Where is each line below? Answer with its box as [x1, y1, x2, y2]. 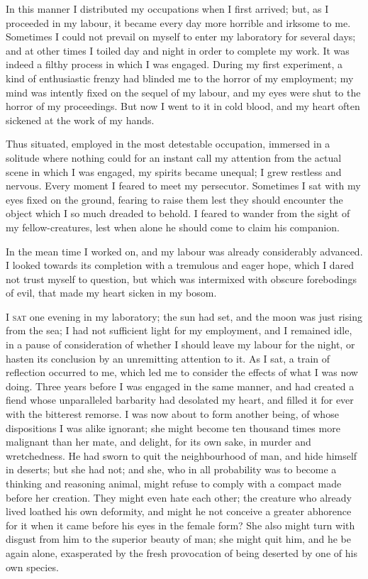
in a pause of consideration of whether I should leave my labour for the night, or [6, 337, 355, 352]
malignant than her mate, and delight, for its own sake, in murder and [6, 434, 311, 449]
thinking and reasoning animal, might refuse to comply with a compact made [6, 476, 342, 490]
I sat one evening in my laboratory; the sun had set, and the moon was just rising [6, 309, 362, 324]
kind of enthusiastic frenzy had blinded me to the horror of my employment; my [6, 70, 354, 85]
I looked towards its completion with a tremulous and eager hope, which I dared [6, 258, 355, 272]
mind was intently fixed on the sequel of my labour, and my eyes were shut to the [6, 84, 361, 99]
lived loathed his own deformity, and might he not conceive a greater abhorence [6, 504, 352, 519]
